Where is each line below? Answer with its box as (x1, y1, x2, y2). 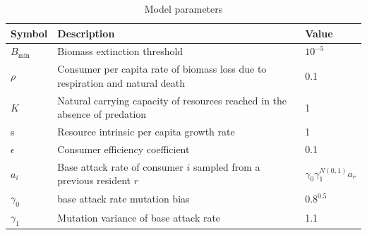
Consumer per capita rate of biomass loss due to (57, 61, 267, 76)
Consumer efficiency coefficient (57, 142, 190, 156)
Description (57, 25, 115, 40)
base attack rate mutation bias (57, 191, 190, 206)
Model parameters (144, 1, 223, 16)
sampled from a (193, 159, 260, 174)
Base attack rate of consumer (57, 159, 183, 174)
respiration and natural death (57, 75, 186, 90)
